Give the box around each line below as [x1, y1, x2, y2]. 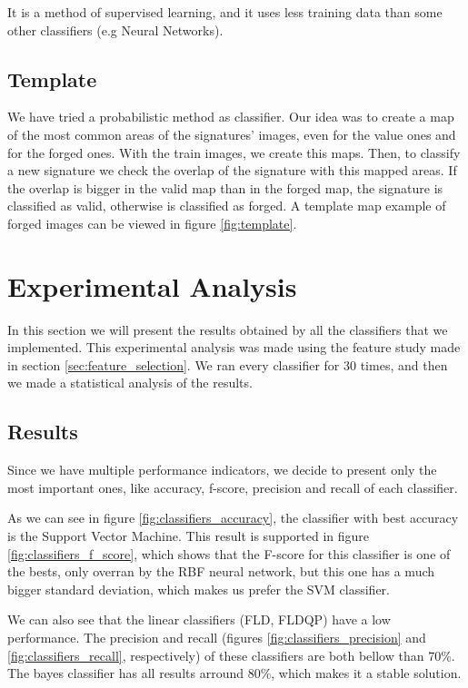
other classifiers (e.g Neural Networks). [7, 20, 224, 39]
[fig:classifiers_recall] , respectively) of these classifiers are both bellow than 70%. [7, 645, 455, 664]
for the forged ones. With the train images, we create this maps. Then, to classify [7, 143, 461, 162]
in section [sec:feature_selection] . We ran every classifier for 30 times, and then [7, 355, 448, 374]
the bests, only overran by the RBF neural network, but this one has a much [7, 562, 435, 581]
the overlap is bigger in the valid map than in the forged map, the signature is [7, 178, 443, 197]
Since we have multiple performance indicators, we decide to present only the [7, 460, 437, 479]
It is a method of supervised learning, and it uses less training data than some [7, 3, 443, 21]
